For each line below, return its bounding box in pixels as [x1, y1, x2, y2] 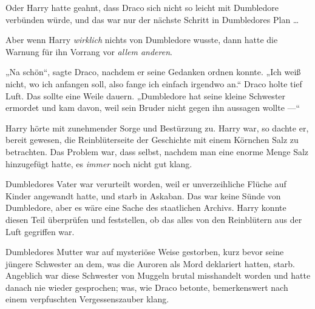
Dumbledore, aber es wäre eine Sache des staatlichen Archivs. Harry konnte [5, 201, 286, 214]
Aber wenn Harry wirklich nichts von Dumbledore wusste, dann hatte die [5, 33, 278, 46]
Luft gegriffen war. [5, 225, 75, 238]
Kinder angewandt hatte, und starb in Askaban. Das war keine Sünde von [5, 189, 281, 202]
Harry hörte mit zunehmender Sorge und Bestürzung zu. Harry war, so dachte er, [5, 121, 309, 134]
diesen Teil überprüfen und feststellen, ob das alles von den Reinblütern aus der [5, 213, 302, 225]
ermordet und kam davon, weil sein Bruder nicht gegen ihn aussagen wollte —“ [5, 101, 300, 114]
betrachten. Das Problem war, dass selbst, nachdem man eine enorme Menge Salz [5, 145, 309, 158]
